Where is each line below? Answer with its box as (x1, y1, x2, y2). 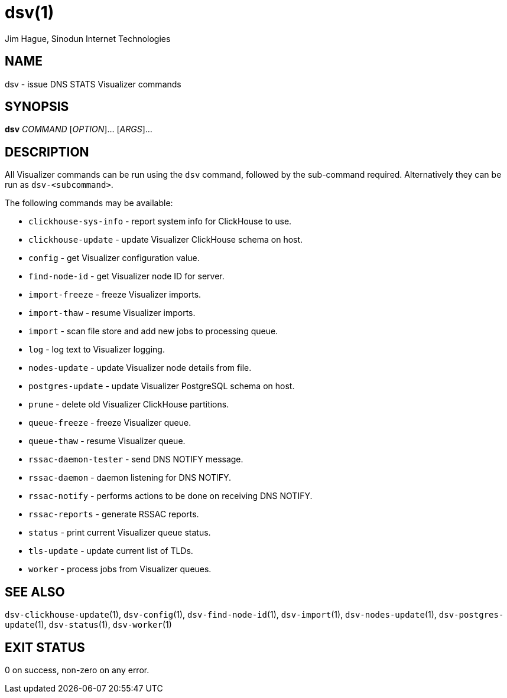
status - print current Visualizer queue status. (28, 527, 211, 538)
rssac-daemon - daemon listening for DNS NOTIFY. (28, 472, 232, 483)
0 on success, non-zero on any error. (5, 664, 149, 675)
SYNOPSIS (5, 99, 69, 115)
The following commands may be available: (5, 198, 173, 208)
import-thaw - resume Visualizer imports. (28, 308, 196, 318)
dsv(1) (5, 2, 54, 22)
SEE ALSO (5, 584, 65, 599)
